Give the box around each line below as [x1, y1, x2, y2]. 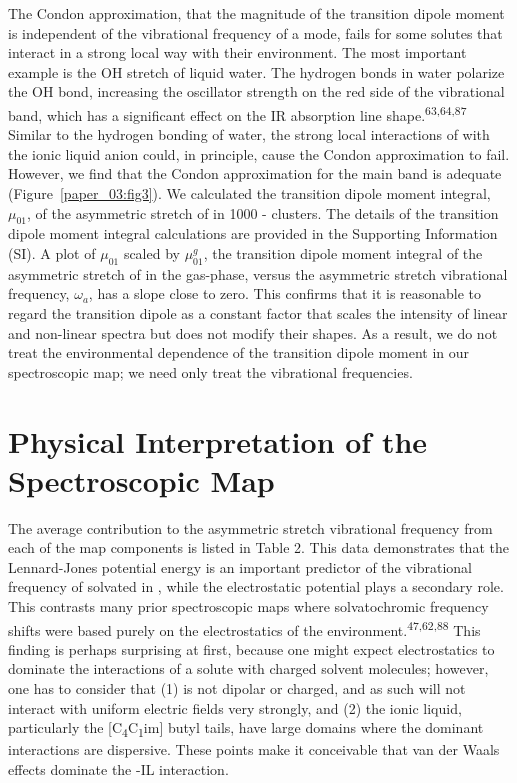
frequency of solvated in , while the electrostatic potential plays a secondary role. [8, 576, 504, 597]
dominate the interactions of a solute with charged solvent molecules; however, [8, 658, 489, 679]
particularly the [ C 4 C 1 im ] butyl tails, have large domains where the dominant [8, 717, 484, 741]
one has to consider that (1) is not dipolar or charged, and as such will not [8, 678, 466, 699]
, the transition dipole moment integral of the [203, 242, 483, 263]
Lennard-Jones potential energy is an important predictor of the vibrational [8, 556, 473, 577]
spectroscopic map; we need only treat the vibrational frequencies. [8, 361, 413, 382]
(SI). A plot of [8, 242, 96, 263]
